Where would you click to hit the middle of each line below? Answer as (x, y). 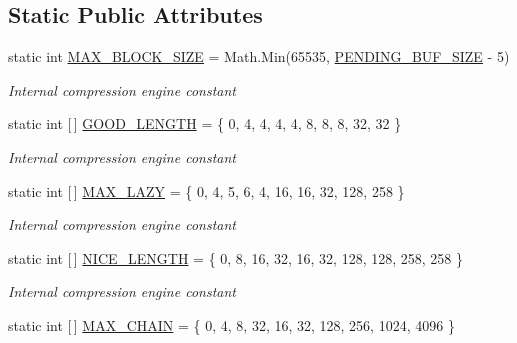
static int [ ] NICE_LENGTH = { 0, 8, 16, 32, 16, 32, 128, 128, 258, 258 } (235, 257)
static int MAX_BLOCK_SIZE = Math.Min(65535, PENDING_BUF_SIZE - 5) (259, 56)
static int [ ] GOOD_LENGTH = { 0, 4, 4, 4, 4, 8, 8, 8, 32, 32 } (205, 123)
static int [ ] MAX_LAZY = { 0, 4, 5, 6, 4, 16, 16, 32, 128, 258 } (206, 190)
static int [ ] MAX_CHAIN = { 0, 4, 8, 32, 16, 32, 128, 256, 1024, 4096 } (231, 324)
